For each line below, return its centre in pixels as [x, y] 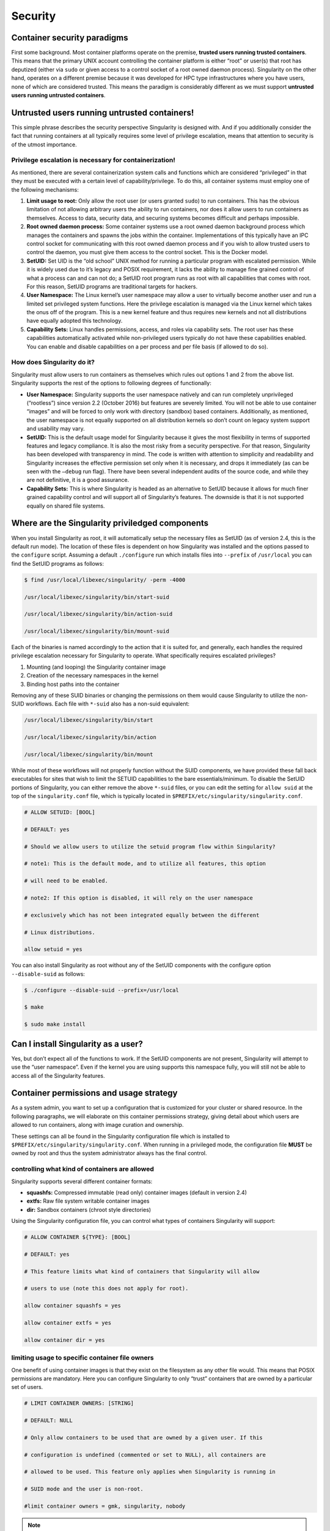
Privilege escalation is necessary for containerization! [93, 160]
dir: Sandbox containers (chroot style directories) [89, 1209]
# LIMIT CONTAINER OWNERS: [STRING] [79, 1403]
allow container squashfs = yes [73, 1306]
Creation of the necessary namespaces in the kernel [93, 675]
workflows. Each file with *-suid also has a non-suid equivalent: [107, 704]
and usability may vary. [56, 429]
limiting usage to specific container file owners [82, 1358]
